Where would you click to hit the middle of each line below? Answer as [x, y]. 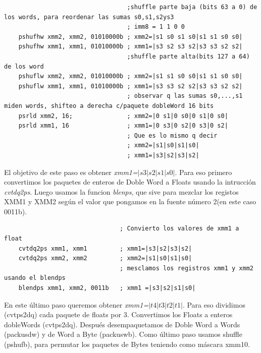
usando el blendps [35, 278]
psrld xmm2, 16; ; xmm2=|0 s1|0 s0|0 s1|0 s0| [123, 116]
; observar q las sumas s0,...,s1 [185, 96]
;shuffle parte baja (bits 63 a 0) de [192, 7]
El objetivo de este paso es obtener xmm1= [71, 172]
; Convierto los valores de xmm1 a [179, 229]
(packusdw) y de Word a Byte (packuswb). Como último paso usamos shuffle [123, 334]
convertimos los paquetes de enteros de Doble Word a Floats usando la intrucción [130, 182]
